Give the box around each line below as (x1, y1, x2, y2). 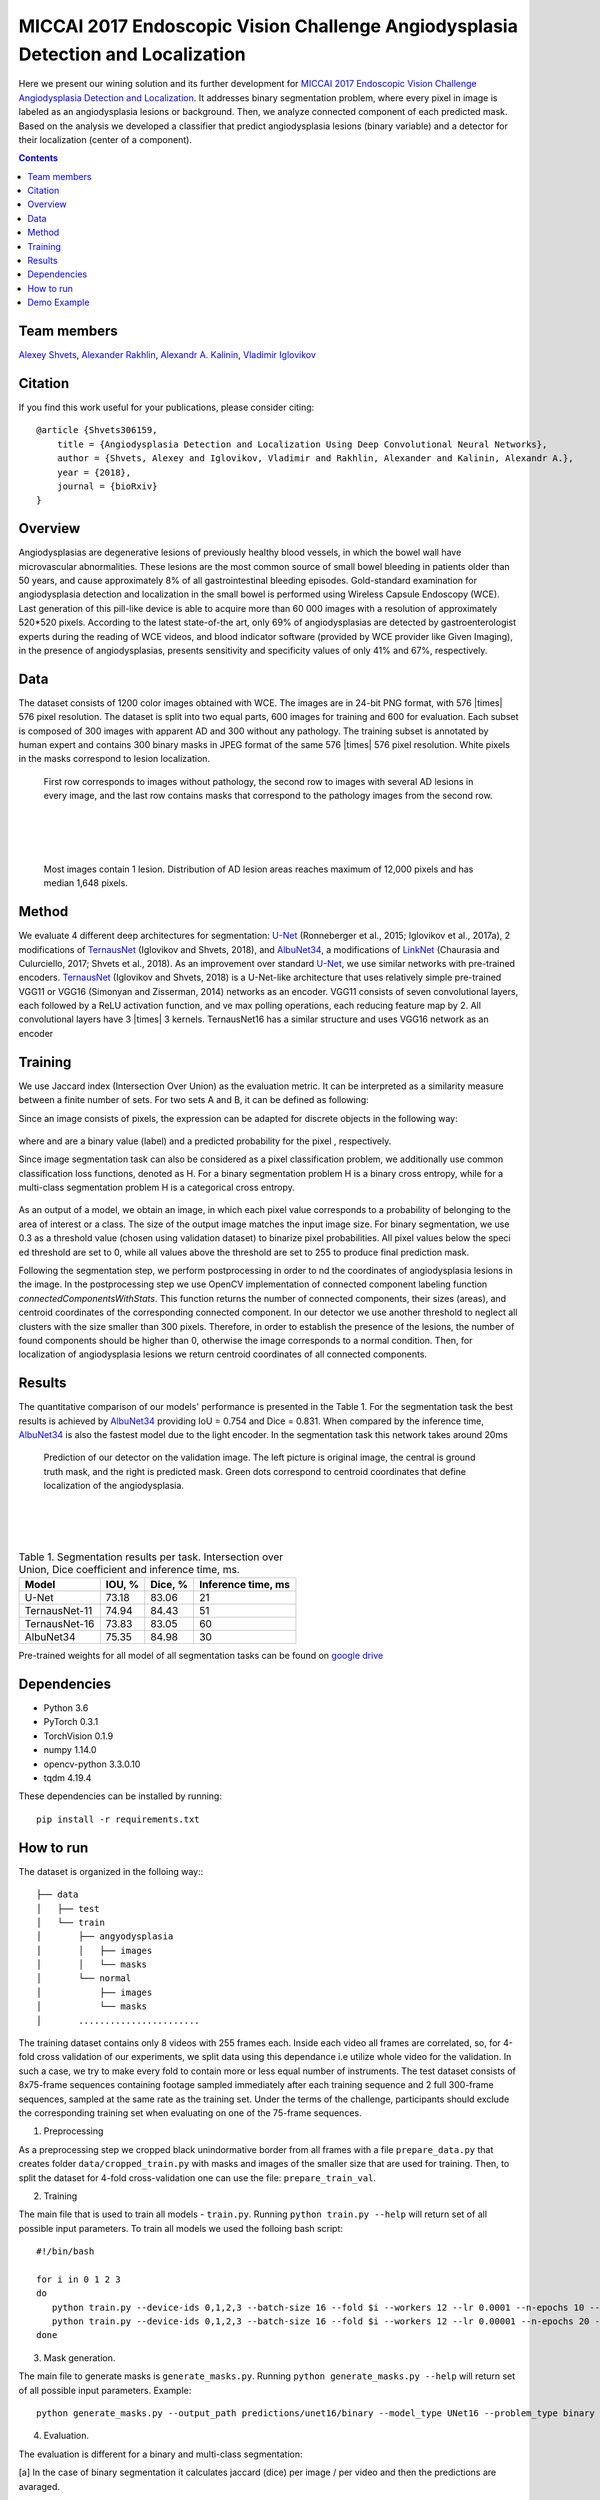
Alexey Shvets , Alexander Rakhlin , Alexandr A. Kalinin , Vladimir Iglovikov (18, 349, 317, 361)
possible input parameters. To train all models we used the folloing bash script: (18, 2222, 344, 2234)
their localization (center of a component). (18, 133, 192, 145)
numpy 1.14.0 (43, 1744, 97, 1756)
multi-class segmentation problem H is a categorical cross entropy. (18, 1181, 295, 1194)
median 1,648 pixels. (43, 877, 129, 889)
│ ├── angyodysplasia (36, 1931, 174, 1942)
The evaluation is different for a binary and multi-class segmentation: (18, 2448, 304, 2460)
